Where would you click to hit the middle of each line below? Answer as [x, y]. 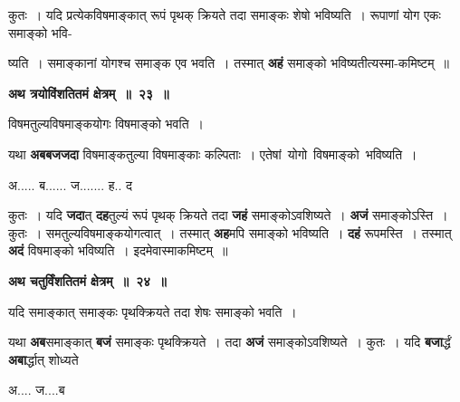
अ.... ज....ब [37, 390]
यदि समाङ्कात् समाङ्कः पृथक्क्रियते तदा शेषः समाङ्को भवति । [153, 311]
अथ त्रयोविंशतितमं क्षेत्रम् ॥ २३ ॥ [89, 93]
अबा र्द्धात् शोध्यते [43, 359]
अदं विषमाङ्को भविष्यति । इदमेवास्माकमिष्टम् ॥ [118, 250]
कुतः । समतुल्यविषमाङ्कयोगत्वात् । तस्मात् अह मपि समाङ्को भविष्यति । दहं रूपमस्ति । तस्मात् [230, 232]
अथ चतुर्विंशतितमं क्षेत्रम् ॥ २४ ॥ [87, 280]
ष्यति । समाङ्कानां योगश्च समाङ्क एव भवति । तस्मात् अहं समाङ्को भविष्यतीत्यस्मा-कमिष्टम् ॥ [229, 63]
